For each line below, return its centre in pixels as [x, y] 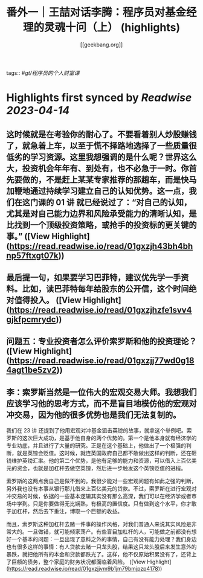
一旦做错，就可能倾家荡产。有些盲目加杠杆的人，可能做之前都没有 [109, 531]
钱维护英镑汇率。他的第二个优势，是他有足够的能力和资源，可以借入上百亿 [99, 461]
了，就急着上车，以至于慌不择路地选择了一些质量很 [101, 146]
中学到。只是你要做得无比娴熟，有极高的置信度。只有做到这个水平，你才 [101, 504]
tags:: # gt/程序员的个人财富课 [43, 72]
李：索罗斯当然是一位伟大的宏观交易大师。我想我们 [101, 392]
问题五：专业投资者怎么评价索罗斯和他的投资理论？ [101, 342]
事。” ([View [28, 236]
